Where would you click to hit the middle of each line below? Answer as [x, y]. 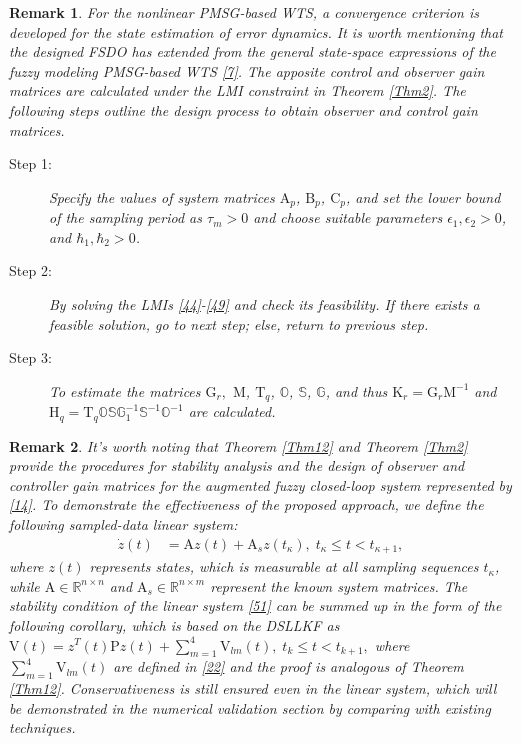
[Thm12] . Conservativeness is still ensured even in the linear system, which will [253, 688]
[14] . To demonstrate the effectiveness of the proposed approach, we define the [246, 504]
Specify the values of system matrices [162, 196]
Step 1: [30, 163]
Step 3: [30, 357]
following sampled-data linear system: [123, 524]
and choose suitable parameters [348, 217]
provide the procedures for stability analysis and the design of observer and [237, 465]
